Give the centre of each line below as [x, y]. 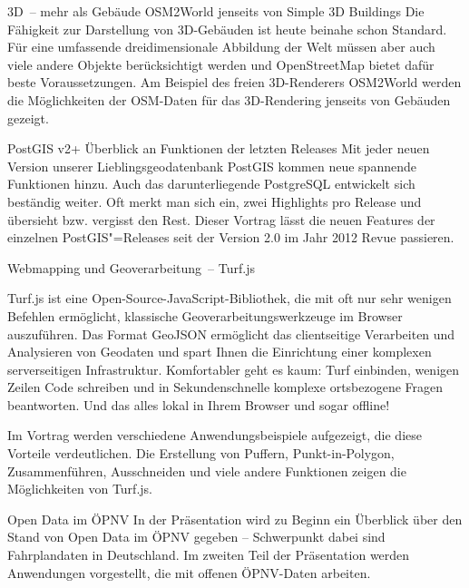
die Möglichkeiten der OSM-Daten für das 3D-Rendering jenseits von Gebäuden [229, 99]
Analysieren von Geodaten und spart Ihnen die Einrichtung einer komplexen [220, 352]
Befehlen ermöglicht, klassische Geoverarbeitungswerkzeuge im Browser [205, 315]
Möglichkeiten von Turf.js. [80, 489]
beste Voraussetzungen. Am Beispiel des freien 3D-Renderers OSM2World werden [234, 82]
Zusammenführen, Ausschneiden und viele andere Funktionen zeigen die [207, 470]
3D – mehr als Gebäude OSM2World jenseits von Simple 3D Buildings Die [216, 11]
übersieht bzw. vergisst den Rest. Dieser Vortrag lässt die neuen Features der [221, 219]
